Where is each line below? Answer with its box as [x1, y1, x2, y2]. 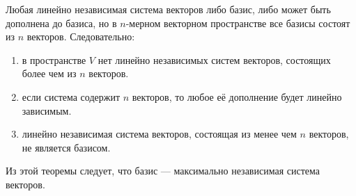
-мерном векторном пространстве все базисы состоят [125, 15, 350, 30]
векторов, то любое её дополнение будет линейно [132, 89, 342, 104]
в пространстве [22, 52, 86, 67]
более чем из [22, 66, 77, 81]
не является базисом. [22, 140, 111, 154]
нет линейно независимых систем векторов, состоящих [98, 52, 331, 67]
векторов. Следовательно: [26, 29, 135, 44]
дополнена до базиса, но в [6, 15, 117, 30]
